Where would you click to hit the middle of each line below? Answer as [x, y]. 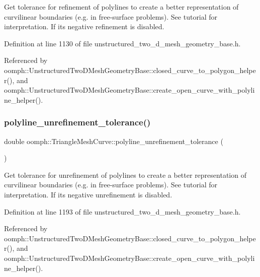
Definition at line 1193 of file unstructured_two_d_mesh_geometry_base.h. [122, 211]
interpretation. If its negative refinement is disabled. [84, 26]
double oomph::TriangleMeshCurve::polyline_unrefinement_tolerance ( [114, 141]
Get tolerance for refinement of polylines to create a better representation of [121, 7]
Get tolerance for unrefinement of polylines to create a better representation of [125, 175]
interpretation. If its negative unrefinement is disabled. [88, 194]
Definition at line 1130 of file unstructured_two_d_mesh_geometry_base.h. [122, 43]
